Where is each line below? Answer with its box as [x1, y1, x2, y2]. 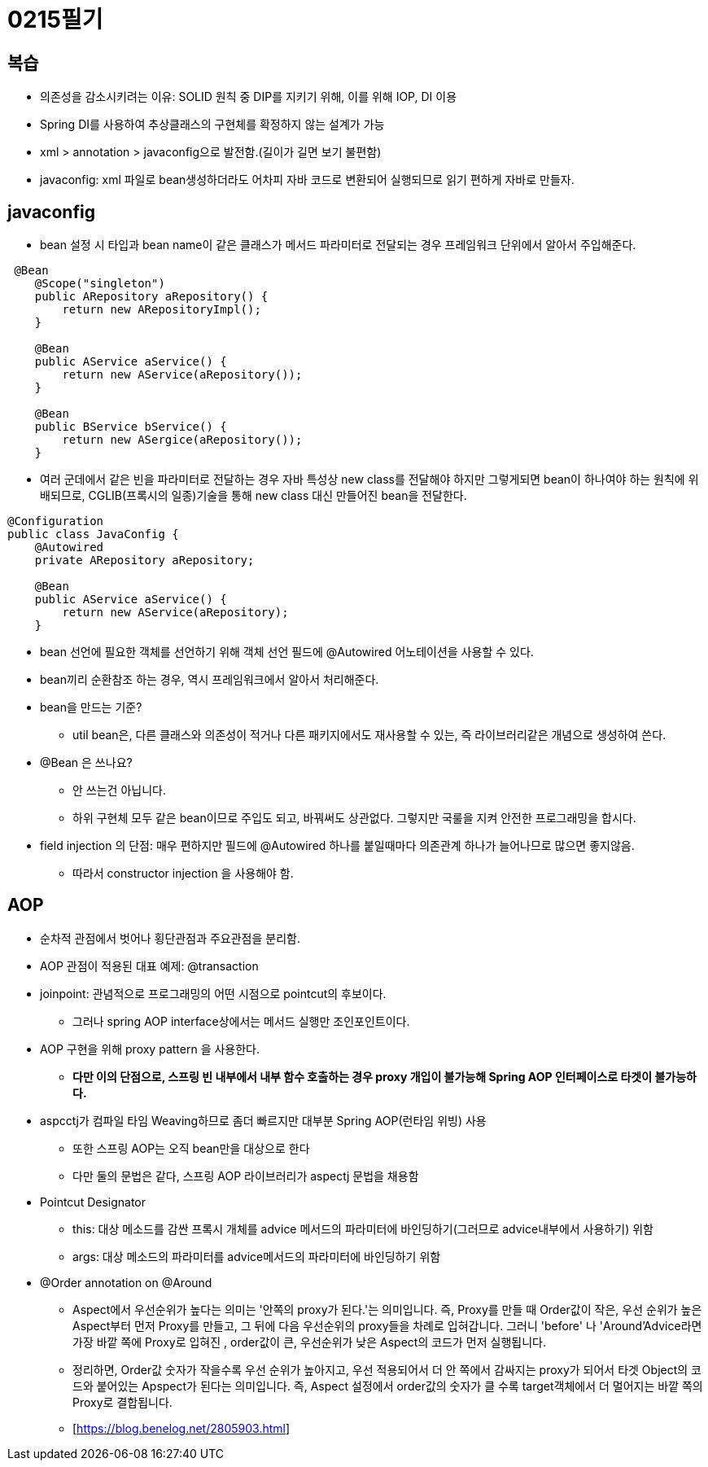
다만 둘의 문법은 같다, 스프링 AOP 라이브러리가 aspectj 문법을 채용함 [72, 1168, 419, 1183]
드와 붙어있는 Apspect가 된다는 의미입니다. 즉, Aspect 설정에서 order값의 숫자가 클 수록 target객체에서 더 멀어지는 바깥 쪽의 [72, 1378, 703, 1393]
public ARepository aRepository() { [34, 290, 269, 304]
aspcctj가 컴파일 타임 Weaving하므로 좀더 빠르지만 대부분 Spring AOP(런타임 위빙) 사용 [40, 1113, 487, 1128]
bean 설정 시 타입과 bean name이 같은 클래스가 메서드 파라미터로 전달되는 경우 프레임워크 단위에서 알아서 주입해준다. [40, 238, 636, 252]
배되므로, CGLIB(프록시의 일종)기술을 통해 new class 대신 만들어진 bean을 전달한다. [40, 488, 467, 503]
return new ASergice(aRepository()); [62, 433, 303, 447]
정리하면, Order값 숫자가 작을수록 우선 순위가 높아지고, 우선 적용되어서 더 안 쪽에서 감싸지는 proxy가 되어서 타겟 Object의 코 [72, 1362, 701, 1377]
